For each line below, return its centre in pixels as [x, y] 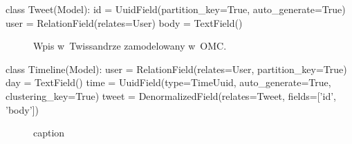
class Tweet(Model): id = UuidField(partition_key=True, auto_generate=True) [176, 9]
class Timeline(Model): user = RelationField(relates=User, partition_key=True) [176, 69]
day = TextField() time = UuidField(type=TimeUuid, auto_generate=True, [168, 82]
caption [49, 133]
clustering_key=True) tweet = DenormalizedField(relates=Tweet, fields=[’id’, [171, 95]
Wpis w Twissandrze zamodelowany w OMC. [130, 46]
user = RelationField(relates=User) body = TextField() [124, 22]
